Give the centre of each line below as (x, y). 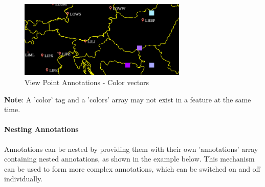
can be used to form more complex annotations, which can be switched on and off (132, 168)
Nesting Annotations (41, 129)
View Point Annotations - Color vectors (87, 82)
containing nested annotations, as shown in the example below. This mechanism (129, 159)
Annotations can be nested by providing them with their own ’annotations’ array (131, 149)
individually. (24, 179)
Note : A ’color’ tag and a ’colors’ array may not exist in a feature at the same (128, 99)
